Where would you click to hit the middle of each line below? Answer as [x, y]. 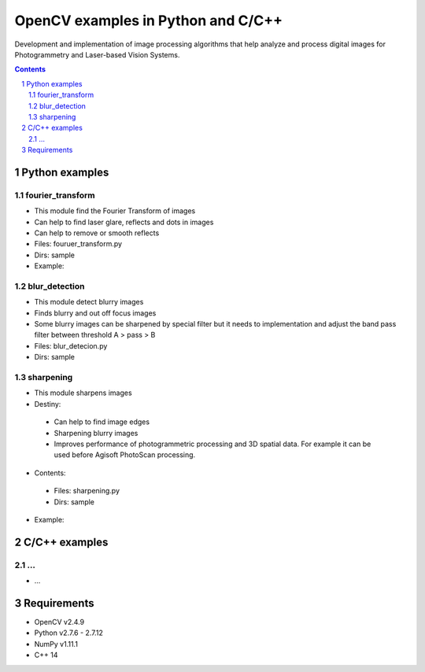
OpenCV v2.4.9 [59, 622]
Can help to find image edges [102, 422]
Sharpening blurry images [96, 433]
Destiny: [48, 404]
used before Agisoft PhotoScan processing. [125, 455]
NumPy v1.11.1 [56, 644]
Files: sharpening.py [87, 491]
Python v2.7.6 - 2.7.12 [69, 633]
